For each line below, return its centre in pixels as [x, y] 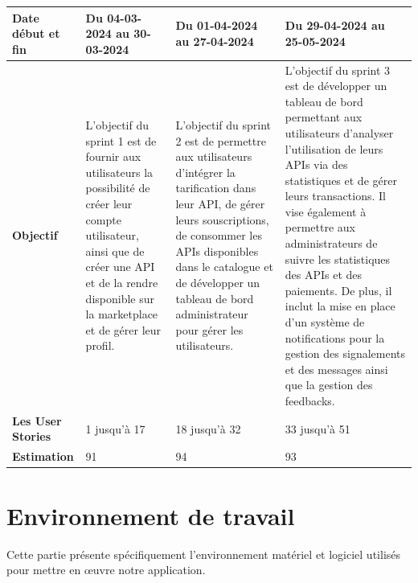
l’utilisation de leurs [334, 148]
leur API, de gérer [220, 204]
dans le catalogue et [224, 267]
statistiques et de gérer [341, 180]
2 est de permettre [221, 140]
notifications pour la [335, 337]
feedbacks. [310, 400]
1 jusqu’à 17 [115, 428]
